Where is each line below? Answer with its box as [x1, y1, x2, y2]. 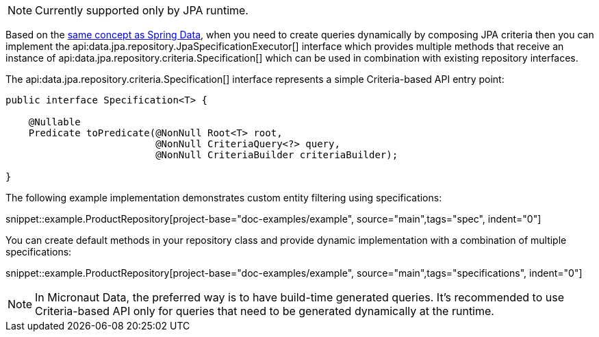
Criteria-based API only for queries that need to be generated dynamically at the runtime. [35, 304, 494, 318]
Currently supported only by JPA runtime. [35, 3, 248, 17]
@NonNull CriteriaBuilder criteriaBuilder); [155, 149, 398, 160]
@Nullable [28, 116, 81, 127]
